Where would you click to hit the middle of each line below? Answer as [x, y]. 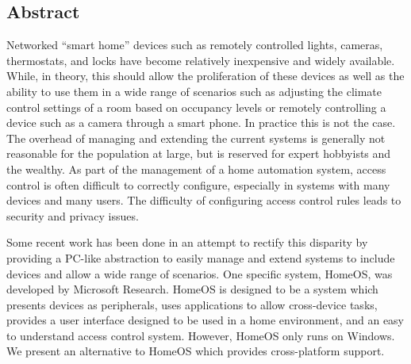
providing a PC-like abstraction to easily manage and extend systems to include [201, 257]
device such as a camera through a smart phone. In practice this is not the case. [201, 123]
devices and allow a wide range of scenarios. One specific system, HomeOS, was [200, 273]
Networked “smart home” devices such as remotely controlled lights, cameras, [195, 45]
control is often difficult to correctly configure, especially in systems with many [198, 184]
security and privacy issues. [73, 215]
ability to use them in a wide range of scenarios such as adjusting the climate [194, 91]
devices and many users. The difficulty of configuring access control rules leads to [204, 200]
